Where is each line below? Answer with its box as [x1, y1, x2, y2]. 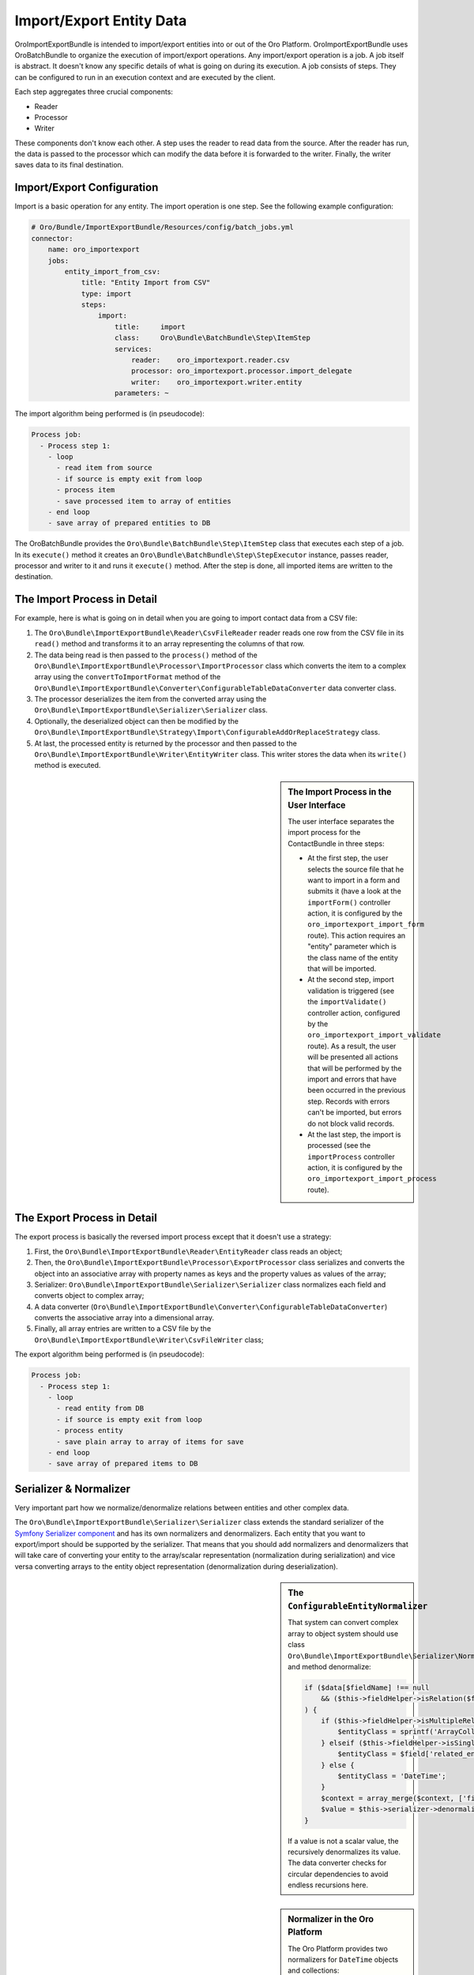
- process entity [56, 1426, 124, 1435]
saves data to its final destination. [14, 160, 124, 170]
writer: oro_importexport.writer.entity [130, 378, 303, 386]
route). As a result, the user [307, 1041, 397, 1051]
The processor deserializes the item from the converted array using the [34, 694, 267, 704]
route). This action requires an [307, 931, 406, 940]
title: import [115, 322, 186, 331]
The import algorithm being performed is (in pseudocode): [14, 409, 205, 419]
